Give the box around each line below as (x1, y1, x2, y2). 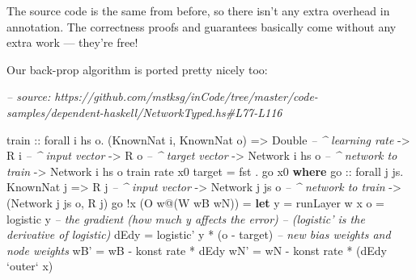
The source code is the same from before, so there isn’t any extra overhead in (6, 2, 390, 19)
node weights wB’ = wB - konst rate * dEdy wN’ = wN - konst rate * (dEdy (6, 241, 387, 258)
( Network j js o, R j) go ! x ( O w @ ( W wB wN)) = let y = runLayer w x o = (6, 194, 385, 211)
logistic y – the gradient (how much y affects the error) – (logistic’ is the (6, 210, 365, 227)
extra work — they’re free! (6, 34, 138, 51)
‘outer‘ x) (6, 257, 53, 274)
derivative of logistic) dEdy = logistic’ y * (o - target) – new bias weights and (6, 226, 391, 243)
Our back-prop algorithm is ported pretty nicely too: (6, 61, 268, 77)
